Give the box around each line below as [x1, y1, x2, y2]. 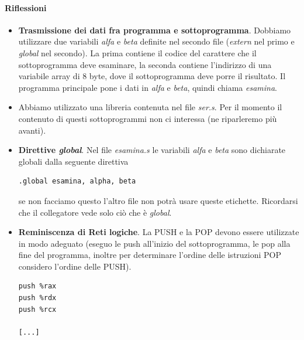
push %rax [18, 282, 57, 291]
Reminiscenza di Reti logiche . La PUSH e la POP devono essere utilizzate [18, 226, 299, 238]
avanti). [18, 124, 46, 136]
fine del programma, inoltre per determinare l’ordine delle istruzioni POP [18, 249, 282, 261]
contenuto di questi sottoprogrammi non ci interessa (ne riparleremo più [18, 112, 277, 124]
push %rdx [18, 294, 57, 302]
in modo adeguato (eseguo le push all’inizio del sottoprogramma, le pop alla [18, 237, 291, 249]
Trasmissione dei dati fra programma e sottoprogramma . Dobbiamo [18, 23, 291, 36]
